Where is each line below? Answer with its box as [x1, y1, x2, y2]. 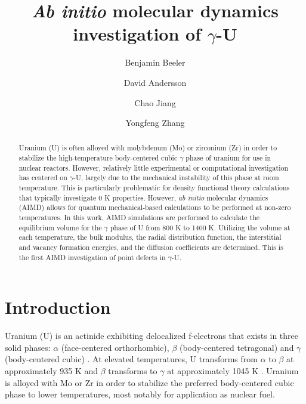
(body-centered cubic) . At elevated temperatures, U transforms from [5, 353, 258, 365]
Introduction [5, 295, 111, 319]
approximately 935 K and [5, 365, 98, 377]
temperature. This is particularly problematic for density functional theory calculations [18, 183, 290, 193]
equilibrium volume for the [18, 222, 102, 232]
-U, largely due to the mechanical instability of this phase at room [73, 172, 279, 183]
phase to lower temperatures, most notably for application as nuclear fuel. [5, 388, 275, 400]
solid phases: [5, 341, 51, 353]
